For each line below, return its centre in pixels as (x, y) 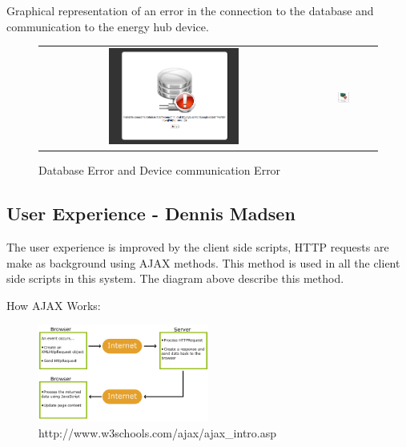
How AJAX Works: (54, 305)
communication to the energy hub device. (108, 26)
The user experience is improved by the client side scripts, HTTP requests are (198, 247)
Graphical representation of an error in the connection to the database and (190, 10)
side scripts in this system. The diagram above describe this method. (175, 278)
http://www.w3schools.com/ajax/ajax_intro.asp (158, 432)
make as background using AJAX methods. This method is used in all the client (203, 262)
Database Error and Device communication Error (160, 170)
